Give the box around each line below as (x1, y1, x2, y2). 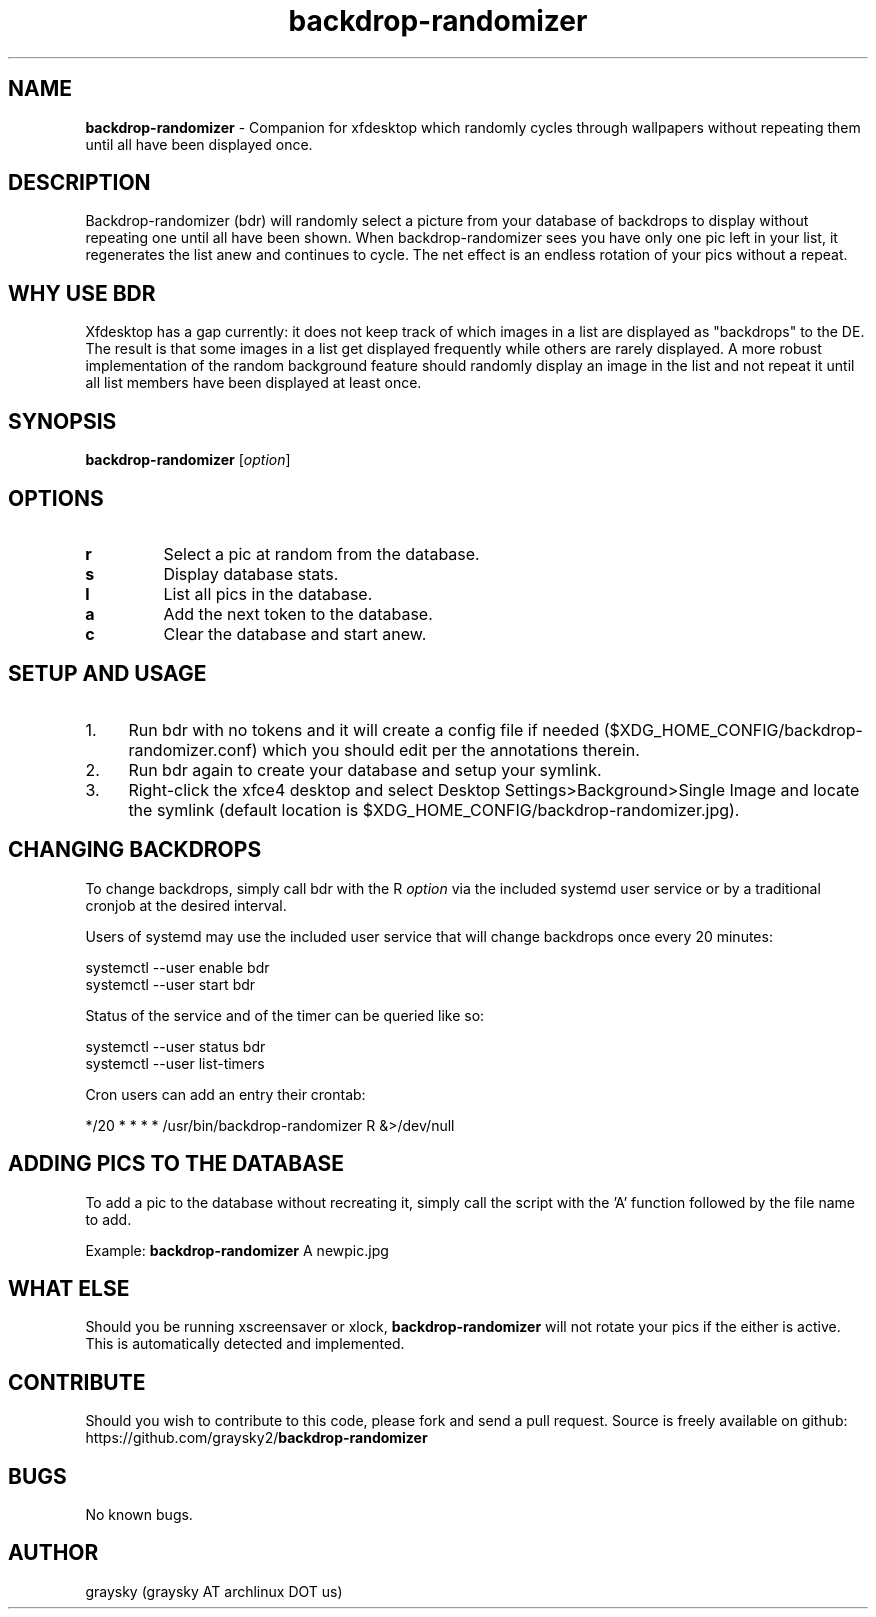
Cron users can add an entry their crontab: (85, 1085, 366, 1103)
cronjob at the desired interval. (85, 896, 287, 914)
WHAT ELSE (8, 1275, 130, 1301)
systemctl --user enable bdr (85, 958, 270, 976)
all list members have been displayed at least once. (85, 374, 422, 392)
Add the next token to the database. (163, 603, 433, 624)
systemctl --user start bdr (85, 975, 256, 993)
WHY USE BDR (8, 280, 156, 306)
